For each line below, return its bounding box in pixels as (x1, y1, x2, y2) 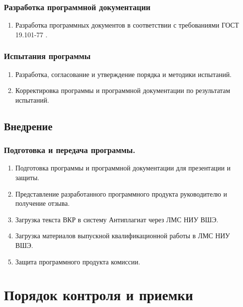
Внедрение (4, 118, 53, 133)
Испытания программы (4, 50, 91, 62)
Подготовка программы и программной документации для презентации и (15, 163, 231, 173)
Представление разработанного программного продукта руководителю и (15, 188, 227, 199)
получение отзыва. (15, 198, 70, 208)
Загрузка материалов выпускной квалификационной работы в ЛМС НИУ (15, 230, 230, 241)
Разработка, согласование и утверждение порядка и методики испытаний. (15, 69, 232, 79)
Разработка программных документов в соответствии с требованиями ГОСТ (15, 20, 239, 30)
